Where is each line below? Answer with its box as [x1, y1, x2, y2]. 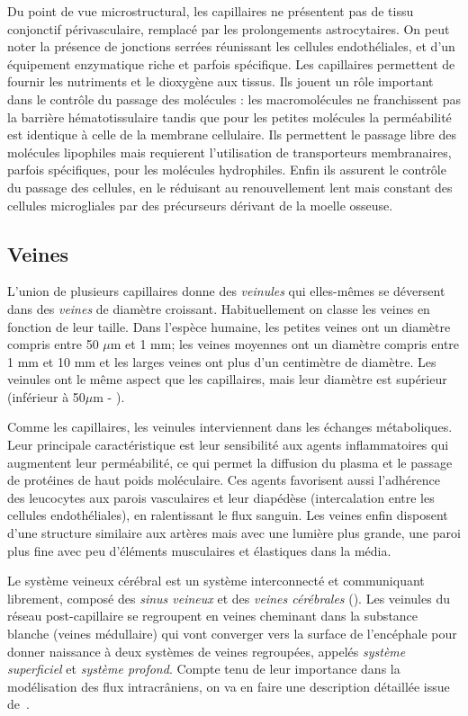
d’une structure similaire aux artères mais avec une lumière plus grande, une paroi [7, 524, 461, 542]
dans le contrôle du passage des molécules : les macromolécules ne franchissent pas [7, 89, 462, 108]
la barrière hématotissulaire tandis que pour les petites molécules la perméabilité [7, 107, 452, 126]
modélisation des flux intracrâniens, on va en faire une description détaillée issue [7, 676, 450, 695]
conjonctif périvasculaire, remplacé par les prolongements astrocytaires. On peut [7, 19, 450, 38]
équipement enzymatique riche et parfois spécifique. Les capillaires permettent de [7, 54, 455, 73]
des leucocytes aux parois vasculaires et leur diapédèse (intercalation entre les [7, 488, 435, 506]
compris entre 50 [7, 335, 99, 354]
